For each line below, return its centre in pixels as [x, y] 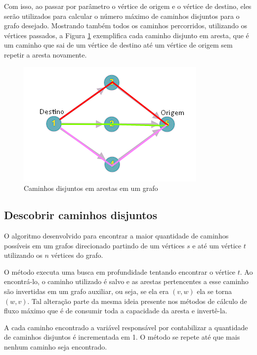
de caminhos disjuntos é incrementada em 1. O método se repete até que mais [122, 337]
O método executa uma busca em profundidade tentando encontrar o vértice [120, 271]
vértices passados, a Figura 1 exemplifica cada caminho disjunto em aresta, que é [127, 35]
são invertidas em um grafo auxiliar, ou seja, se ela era [86, 291]
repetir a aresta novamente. [45, 54]
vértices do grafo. [77, 255]
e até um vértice [217, 245]
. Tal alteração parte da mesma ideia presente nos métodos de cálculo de [137, 301]
